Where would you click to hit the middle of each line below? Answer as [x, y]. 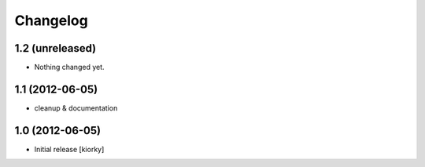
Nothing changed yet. [70, 67]
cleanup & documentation [76, 108]
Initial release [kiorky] [69, 149]
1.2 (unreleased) [55, 48]
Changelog [51, 20]
